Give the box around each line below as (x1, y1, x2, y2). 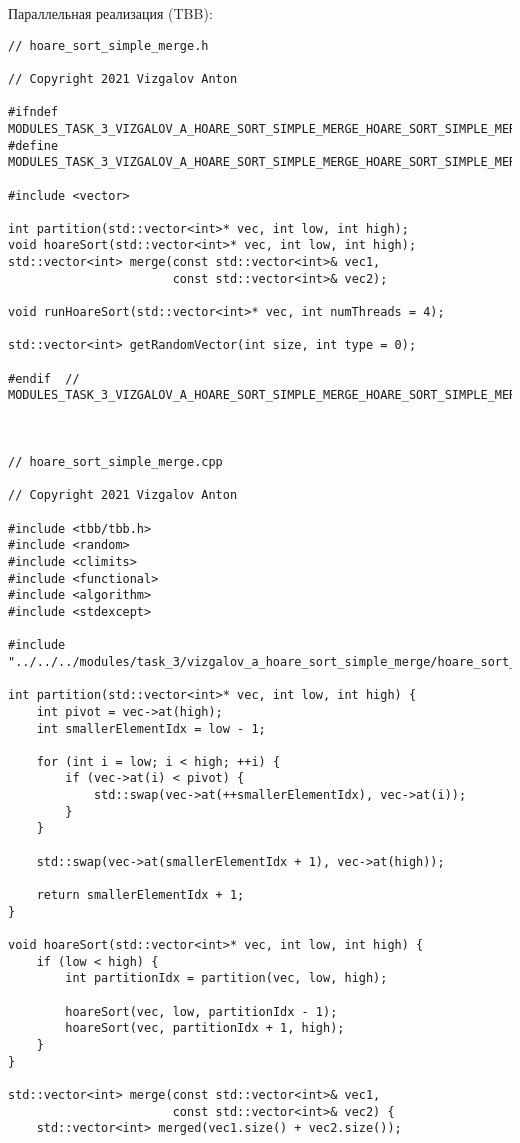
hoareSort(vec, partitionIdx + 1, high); (65, 1021, 345, 1036)
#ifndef (8, 105, 59, 120)
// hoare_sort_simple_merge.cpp (8, 455, 223, 469)
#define (8, 138, 59, 153)
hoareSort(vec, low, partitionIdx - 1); (65, 1004, 338, 1019)
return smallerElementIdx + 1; (36, 888, 245, 903)
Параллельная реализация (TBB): (8, 3, 213, 23)
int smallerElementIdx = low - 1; (36, 721, 266, 736)
